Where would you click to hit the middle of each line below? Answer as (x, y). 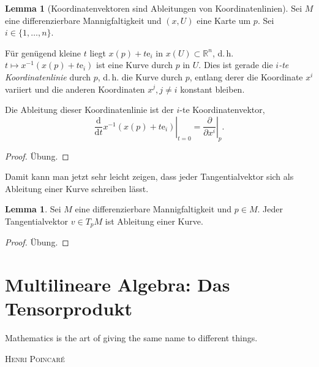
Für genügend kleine (43, 52)
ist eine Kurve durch (135, 65)
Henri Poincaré (35, 358)
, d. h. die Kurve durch (140, 76)
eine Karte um (224, 20)
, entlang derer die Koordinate (246, 76)
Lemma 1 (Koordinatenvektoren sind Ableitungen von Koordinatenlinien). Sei (154, 8)
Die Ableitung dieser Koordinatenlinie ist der (89, 110)
